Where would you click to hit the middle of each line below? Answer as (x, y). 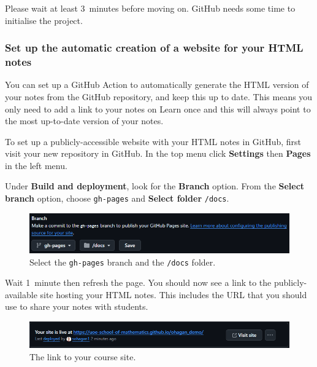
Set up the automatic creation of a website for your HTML (154, 48)
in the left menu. (36, 165)
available (21, 294)
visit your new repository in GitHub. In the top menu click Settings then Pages (158, 153)
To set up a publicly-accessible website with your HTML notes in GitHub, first (153, 141)
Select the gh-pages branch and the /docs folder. (123, 262)
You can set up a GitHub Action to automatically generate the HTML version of (157, 85)
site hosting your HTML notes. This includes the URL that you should (174, 294)
